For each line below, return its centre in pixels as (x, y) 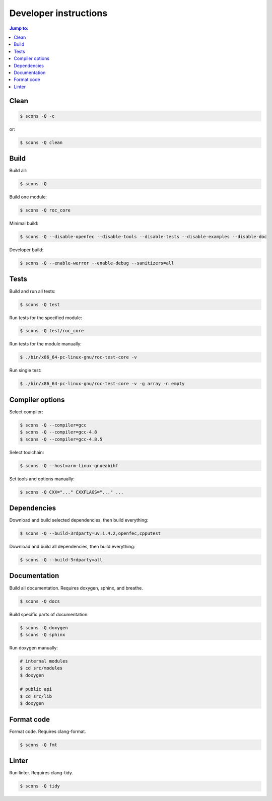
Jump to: (19, 28)
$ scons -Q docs (40, 601)
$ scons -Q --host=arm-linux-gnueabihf (69, 465)
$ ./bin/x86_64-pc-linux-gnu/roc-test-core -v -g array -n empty (102, 384)
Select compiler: (26, 412)
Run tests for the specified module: (46, 318)
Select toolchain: (27, 452)
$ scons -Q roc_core (45, 210)
